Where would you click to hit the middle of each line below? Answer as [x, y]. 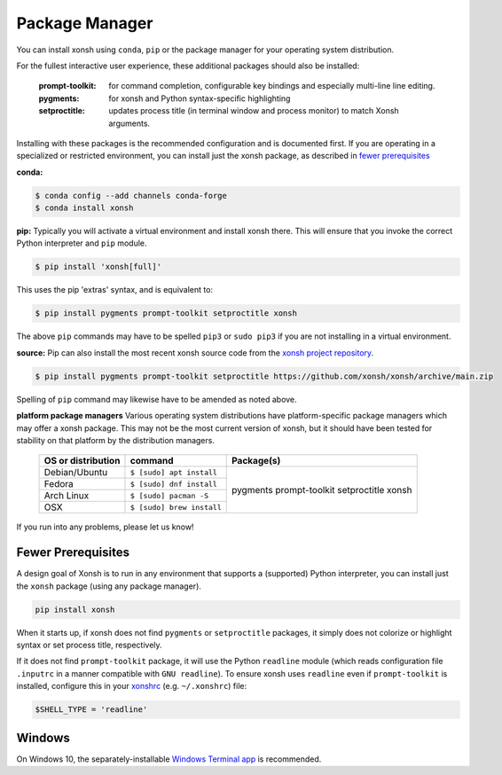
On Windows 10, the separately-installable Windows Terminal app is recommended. [169, 759]
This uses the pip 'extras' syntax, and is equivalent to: [114, 290]
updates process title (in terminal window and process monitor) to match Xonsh [254, 111]
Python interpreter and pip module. [82, 243]
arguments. [129, 123]
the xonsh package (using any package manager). [109, 586]
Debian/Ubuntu [76, 473]
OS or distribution [82, 461]
